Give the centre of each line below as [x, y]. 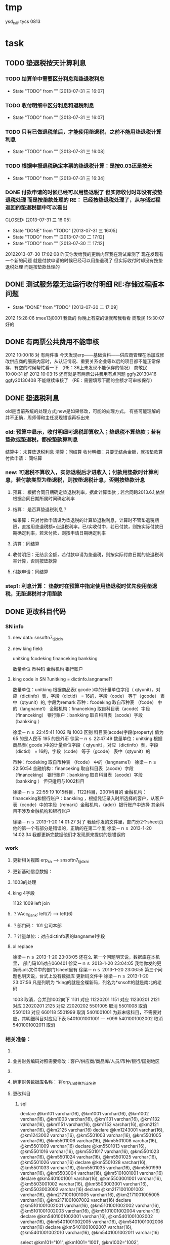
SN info [14, 627]
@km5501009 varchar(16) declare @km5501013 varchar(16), [83, 1146]
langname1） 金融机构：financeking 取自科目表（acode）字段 [86, 709]
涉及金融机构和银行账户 [46, 811]
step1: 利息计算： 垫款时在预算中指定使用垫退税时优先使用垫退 [81, 586]
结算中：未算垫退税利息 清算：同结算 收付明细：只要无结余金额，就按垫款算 [84, 452]
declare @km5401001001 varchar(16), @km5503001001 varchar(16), [91, 1178]
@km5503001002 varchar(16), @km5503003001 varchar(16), [84, 1184]
